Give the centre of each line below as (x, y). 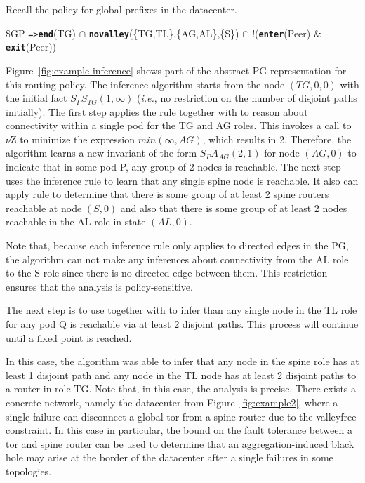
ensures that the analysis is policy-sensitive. (99, 286)
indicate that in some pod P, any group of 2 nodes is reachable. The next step (173, 167)
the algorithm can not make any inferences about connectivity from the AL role (177, 259)
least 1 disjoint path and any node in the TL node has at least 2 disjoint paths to (181, 375)
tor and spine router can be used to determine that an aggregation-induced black (180, 443)
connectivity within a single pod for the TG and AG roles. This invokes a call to (179, 125)
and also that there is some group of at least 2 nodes (234, 207)
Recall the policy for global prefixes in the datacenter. (121, 9)
